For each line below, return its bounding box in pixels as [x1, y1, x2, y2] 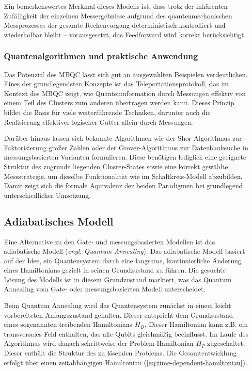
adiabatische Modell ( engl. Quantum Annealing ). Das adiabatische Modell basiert [4, 246, 245, 256]
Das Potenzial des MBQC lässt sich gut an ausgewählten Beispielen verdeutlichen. [4, 69, 248, 79]
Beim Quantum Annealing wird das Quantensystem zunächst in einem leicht [4, 300, 231, 310]
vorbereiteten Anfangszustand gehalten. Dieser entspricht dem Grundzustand [4, 309, 233, 320]
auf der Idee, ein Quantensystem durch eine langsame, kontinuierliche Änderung [4, 255, 242, 265]
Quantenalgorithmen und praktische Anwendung [4, 50, 198, 62]
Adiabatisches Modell [4, 213, 113, 228]
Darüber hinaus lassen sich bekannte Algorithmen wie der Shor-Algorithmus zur [4, 133, 242, 143]
